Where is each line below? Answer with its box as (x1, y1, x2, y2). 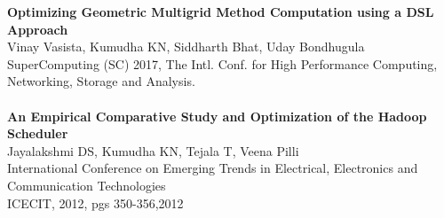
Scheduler (7, 124, 68, 143)
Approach (7, 19, 68, 38)
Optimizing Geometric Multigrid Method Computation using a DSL (7, 3, 434, 20)
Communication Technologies (7, 175, 166, 194)
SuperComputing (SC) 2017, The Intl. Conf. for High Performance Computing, (7, 54, 438, 73)
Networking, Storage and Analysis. (7, 72, 195, 90)
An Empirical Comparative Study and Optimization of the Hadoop (7, 106, 427, 125)
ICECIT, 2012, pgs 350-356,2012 (7, 193, 184, 212)
